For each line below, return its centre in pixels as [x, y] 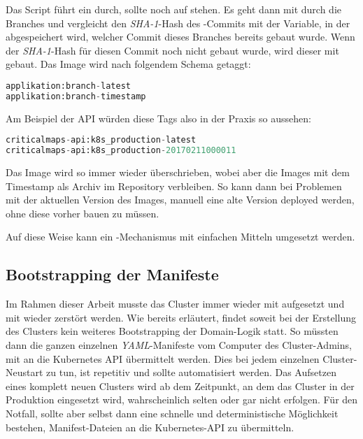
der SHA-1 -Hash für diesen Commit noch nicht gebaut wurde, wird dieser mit [172, 50]
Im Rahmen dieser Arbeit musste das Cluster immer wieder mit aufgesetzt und [175, 304]
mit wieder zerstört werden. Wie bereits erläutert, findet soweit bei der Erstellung [181, 317]
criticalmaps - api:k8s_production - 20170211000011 [121, 151]
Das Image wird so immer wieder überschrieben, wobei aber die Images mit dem [178, 172]
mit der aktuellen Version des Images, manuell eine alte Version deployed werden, [180, 200]
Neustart [24, 372]
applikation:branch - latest [68, 86]
